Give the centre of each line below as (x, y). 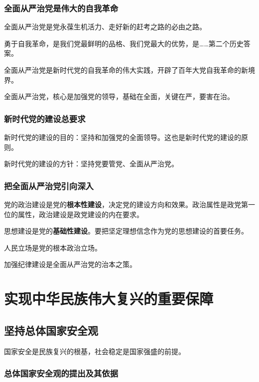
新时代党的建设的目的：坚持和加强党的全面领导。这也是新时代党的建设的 (123, 137)
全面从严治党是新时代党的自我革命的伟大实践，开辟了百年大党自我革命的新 (126, 70)
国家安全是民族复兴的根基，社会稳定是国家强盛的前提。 (95, 351)
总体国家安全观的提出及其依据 (61, 373)
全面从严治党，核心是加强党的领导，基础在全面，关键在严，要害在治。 (119, 96)
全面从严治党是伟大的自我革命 (61, 8)
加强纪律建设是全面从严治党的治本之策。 (70, 264)
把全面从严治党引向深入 (49, 186)
